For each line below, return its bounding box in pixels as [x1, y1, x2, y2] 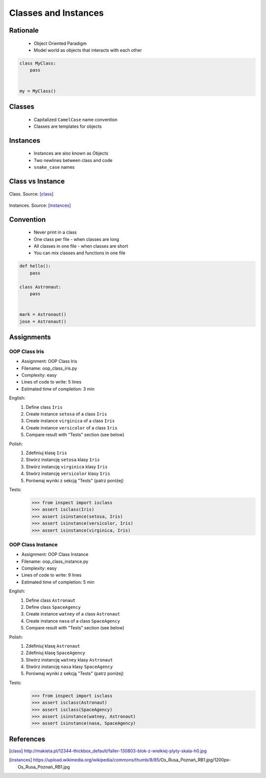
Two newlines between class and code [33, 157, 113, 163]
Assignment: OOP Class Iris [21, 358, 77, 364]
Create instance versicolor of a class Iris [26, 425, 118, 430]
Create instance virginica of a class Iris [26, 418, 115, 424]
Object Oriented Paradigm [33, 40, 87, 46]
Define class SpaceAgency [26, 604, 81, 610]
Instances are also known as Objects [33, 151, 108, 156]
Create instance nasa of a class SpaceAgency [26, 618, 120, 624]
